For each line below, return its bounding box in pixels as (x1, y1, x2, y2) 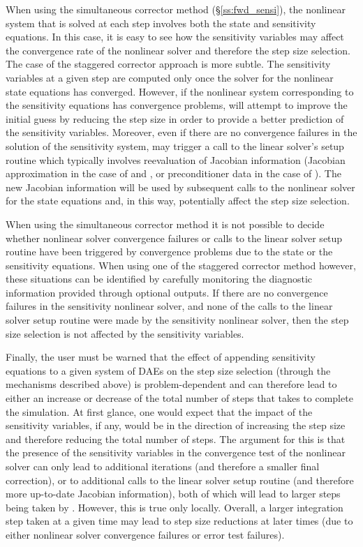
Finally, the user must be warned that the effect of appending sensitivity (6, 350, 316, 364)
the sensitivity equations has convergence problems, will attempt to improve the (6, 98, 348, 112)
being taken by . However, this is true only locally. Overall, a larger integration (6, 500, 343, 514)
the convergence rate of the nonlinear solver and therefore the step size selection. (6, 43, 350, 57)
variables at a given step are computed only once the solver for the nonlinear (6, 70, 334, 84)
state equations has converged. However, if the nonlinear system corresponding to (6, 84, 354, 98)
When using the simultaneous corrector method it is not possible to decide (6, 216, 325, 231)
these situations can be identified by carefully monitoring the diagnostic (6, 271, 313, 286)
